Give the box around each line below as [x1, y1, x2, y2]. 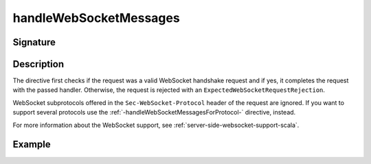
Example [12, 139, 51, 150]
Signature [12, 36, 56, 48]
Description [12, 58, 65, 70]
